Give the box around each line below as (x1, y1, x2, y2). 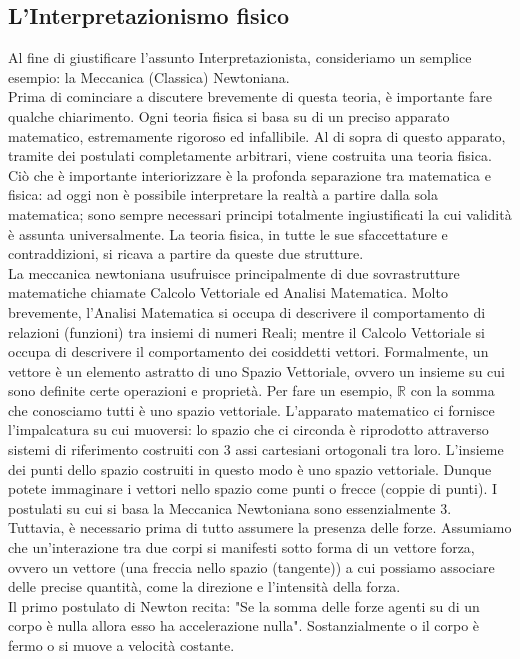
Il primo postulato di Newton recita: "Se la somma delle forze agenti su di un (8, 595, 480, 616)
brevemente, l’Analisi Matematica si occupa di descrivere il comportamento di (8, 301, 486, 322)
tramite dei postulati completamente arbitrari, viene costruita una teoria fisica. (8, 145, 492, 166)
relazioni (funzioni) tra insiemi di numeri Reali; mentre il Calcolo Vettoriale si (8, 321, 485, 342)
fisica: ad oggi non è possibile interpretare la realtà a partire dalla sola (8, 184, 438, 205)
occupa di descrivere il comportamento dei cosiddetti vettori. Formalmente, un (8, 341, 489, 362)
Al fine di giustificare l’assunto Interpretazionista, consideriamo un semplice (8, 47, 472, 68)
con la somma (410, 380, 495, 401)
